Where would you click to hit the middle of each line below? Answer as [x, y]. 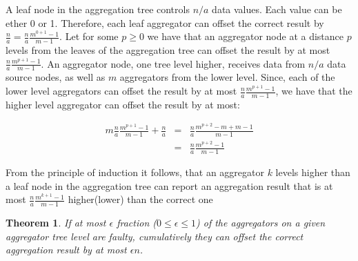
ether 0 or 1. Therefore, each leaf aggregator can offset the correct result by [165, 22]
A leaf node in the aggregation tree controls [98, 9]
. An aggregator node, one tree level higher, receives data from [173, 63]
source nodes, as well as [56, 77]
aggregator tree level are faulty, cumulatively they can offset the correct [155, 236]
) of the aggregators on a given [261, 223]
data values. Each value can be [277, 9]
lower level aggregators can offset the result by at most [121, 91]
